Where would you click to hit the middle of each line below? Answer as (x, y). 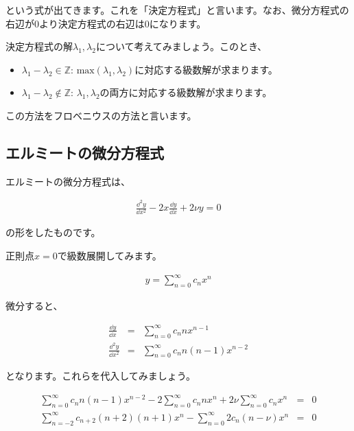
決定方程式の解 (39, 46)
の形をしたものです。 (53, 232)
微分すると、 (34, 305)
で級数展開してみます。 (109, 255)
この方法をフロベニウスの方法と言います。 (101, 115)
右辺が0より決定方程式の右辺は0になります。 (106, 23)
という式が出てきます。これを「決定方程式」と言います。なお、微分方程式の (177, 10)
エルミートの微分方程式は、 (68, 181)
